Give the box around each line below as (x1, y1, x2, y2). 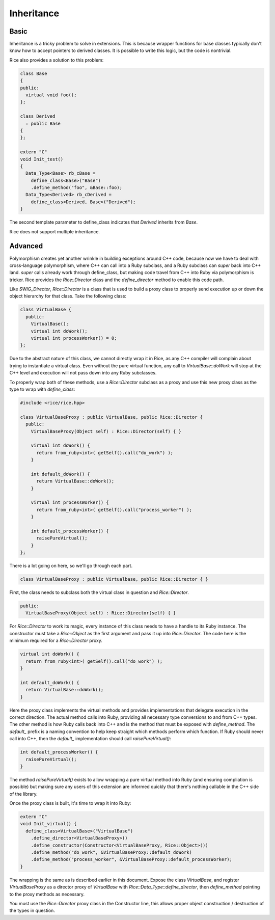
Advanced (9, 242, 43, 251)
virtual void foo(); (25, 92, 77, 98)
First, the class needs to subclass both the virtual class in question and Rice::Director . (9, 589, 189, 596)
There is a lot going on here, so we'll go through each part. (9, 563, 132, 569)
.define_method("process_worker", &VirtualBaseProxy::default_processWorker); (31, 856, 233, 862)
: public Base (25, 120, 61, 126)
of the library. (9, 791, 38, 797)
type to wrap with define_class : (9, 386, 75, 392)
